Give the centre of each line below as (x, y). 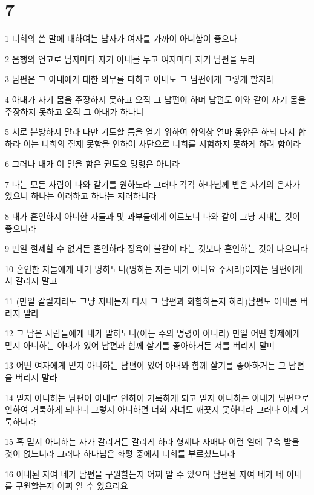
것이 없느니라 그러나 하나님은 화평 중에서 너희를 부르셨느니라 (120, 453)
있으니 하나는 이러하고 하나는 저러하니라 (81, 196)
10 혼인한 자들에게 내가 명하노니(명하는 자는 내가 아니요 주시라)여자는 (137, 268)
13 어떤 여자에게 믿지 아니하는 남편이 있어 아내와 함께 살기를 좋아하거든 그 (146, 365)
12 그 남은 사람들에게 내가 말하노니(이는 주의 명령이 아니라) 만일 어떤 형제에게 (153, 333)
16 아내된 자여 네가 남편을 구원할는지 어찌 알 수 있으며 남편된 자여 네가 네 (145, 474)
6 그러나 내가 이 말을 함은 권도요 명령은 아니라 (93, 164)
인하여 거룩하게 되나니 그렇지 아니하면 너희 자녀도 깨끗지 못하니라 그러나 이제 (152, 409)
